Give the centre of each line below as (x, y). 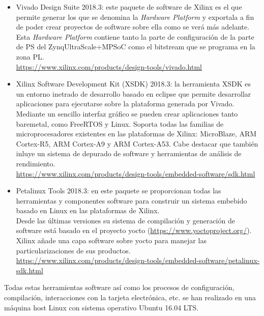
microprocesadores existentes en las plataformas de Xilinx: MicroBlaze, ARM (136, 134)
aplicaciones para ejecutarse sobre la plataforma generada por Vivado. (125, 104)
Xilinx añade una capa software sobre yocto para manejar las (111, 240)
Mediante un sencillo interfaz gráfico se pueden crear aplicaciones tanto (127, 113)
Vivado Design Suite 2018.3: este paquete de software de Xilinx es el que (129, 7)
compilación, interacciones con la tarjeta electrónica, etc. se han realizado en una (130, 297)
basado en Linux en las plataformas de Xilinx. (88, 210)
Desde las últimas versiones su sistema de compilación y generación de (125, 220)
